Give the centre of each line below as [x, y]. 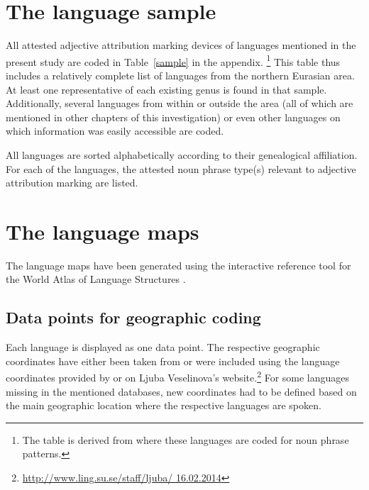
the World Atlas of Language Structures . [96, 279]
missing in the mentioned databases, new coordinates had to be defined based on [181, 391]
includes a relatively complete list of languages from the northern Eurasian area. [180, 75]
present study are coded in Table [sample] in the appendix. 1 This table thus [173, 60]
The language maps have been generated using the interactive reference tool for [178, 265]
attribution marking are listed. [72, 183]
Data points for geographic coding [133, 317]
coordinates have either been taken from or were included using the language [173, 361]
